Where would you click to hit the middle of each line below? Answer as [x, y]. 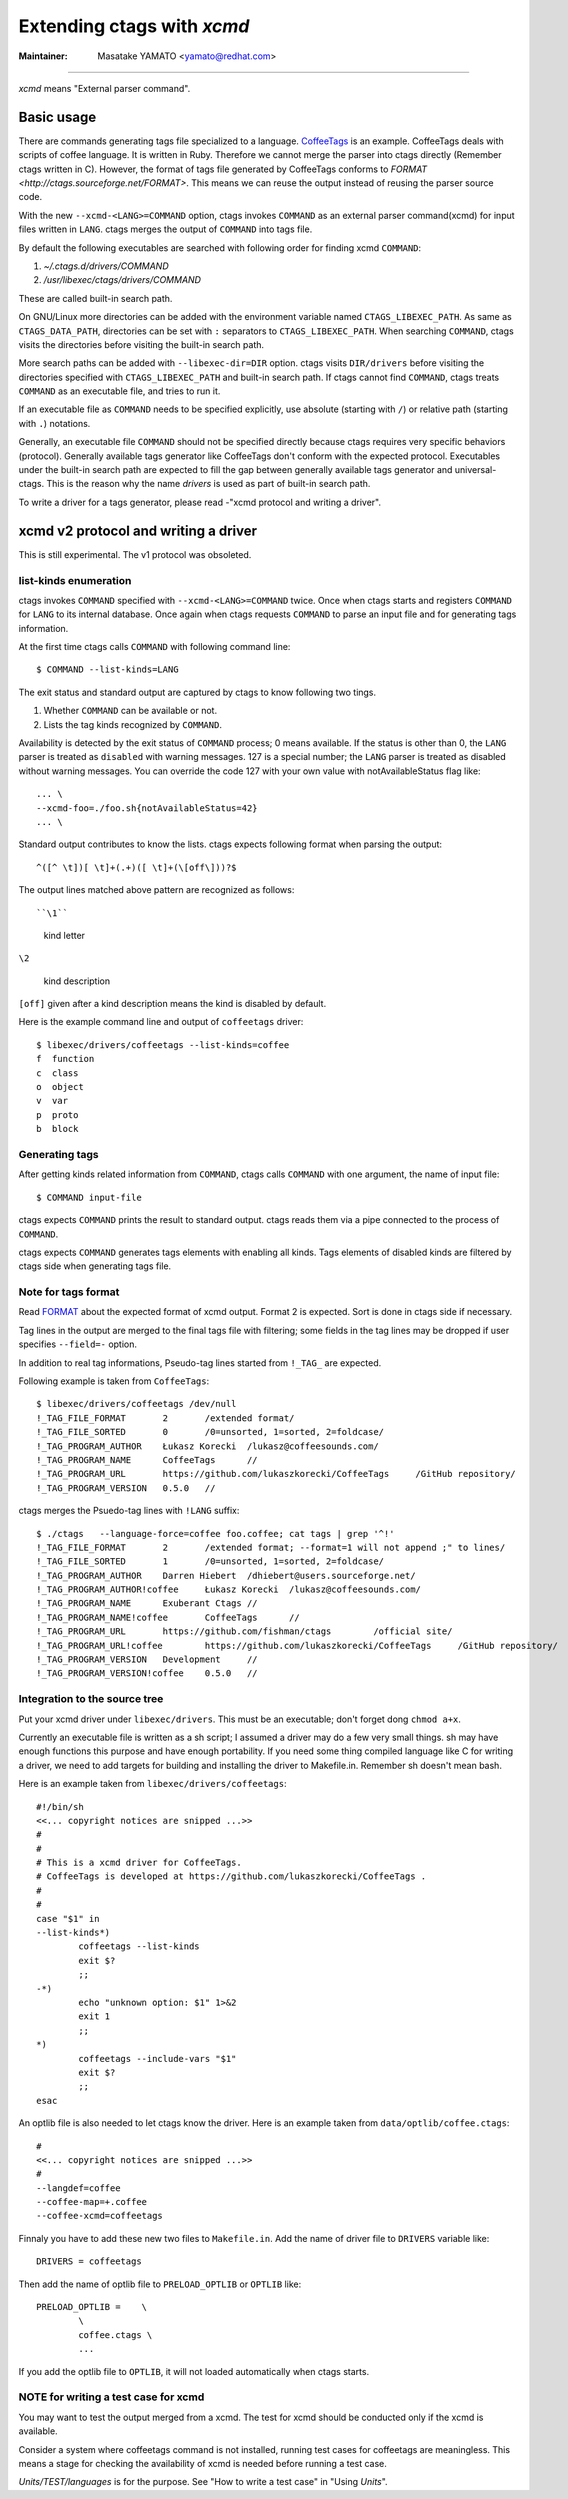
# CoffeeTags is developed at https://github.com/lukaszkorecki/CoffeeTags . [231, 1876]
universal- [475, 470]
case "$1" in [68, 1918]
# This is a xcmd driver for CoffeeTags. [139, 1863]
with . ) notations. [54, 423]
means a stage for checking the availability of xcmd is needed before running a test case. [202, 2463]
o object [60, 1087]
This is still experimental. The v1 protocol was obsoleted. [135, 554]
